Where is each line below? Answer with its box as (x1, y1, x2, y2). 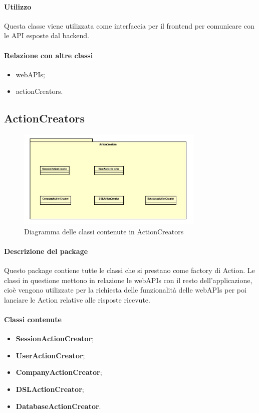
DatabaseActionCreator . (16, 400, 101, 411)
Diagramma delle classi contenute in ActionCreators (24, 226, 184, 236)
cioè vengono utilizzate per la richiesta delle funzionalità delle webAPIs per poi (4, 285, 246, 295)
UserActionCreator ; (16, 350, 85, 360)
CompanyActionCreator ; (16, 367, 102, 377)
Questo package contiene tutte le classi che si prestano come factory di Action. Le (4, 265, 255, 276)
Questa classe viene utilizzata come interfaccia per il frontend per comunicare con (4, 20, 254, 31)
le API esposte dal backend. (4, 30, 89, 41)
